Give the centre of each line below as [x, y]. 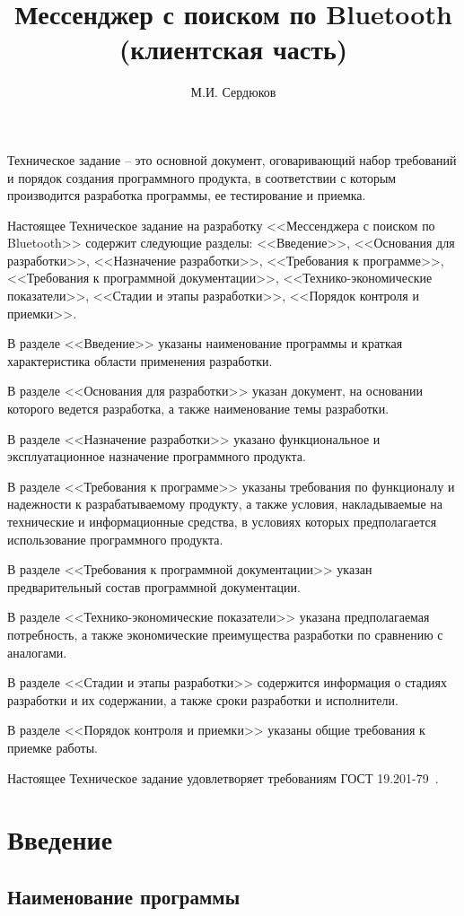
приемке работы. [53, 747]
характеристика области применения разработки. [140, 360]
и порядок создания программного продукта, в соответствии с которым [202, 177]
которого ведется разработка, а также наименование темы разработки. [198, 409]
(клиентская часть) [233, 49]
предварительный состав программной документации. [154, 586]
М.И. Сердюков [233, 92]
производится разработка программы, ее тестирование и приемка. [187, 195]
